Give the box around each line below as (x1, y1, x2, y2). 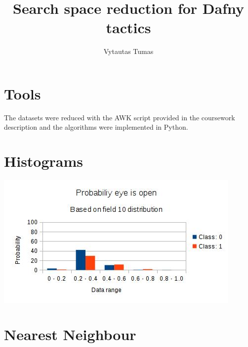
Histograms (4, 151, 83, 171)
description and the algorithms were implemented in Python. (4, 122, 188, 132)
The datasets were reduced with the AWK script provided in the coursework (4, 112, 235, 122)
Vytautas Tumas (103, 46, 154, 56)
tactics (106, 17, 151, 38)
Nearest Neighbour (4, 324, 136, 344)
